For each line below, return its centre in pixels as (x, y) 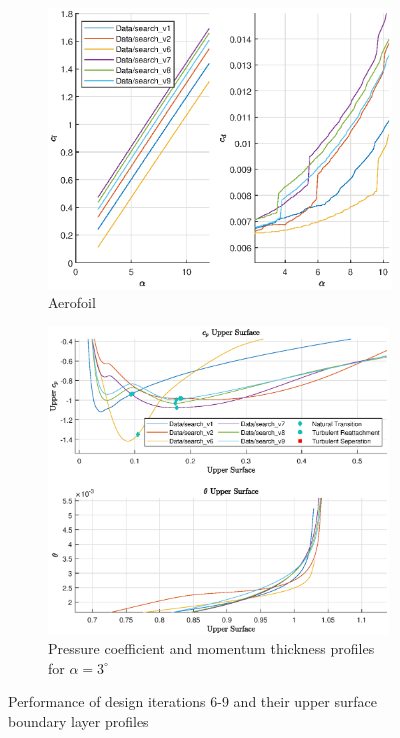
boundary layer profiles (78, 720)
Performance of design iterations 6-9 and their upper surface (192, 701)
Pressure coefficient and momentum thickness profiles (211, 648)
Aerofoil (72, 302)
